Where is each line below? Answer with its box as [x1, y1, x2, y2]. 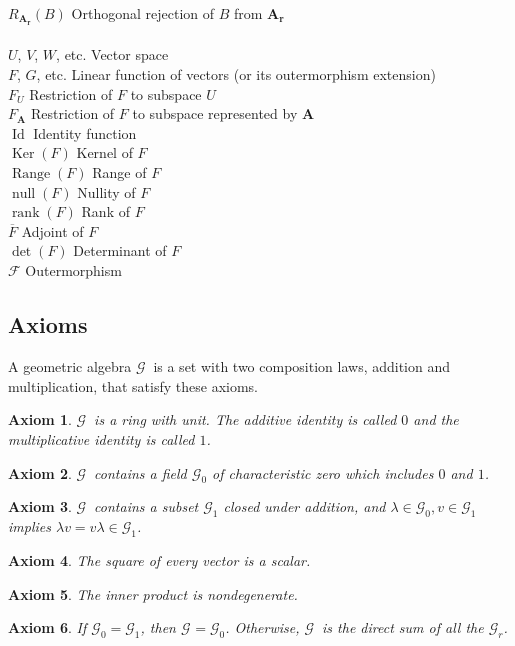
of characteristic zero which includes [212, 462, 434, 483]
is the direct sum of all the [322, 617, 484, 638]
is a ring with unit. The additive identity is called [94, 409, 397, 430]
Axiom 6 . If [8, 617, 87, 638]
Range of [92, 162, 147, 183]
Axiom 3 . [8, 496, 72, 517]
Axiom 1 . [8, 409, 72, 430]
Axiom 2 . [8, 462, 72, 483]
